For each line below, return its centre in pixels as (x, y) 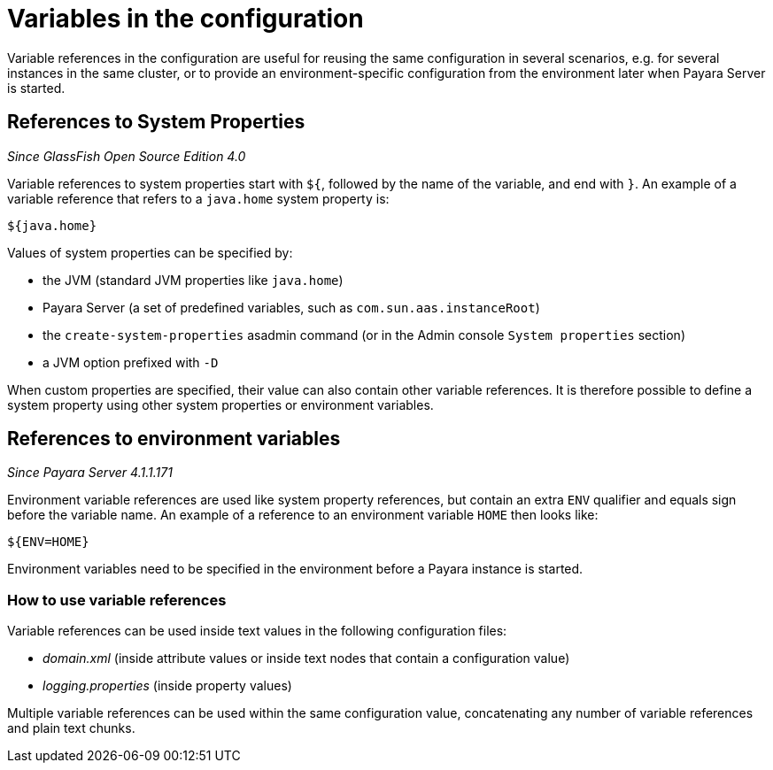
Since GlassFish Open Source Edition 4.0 (127, 156)
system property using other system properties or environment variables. (220, 404)
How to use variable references (117, 600)
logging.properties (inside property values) (167, 686)
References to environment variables (174, 439)
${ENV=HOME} (48, 542)
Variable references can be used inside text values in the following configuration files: (257, 631)
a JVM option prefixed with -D (131, 362)
